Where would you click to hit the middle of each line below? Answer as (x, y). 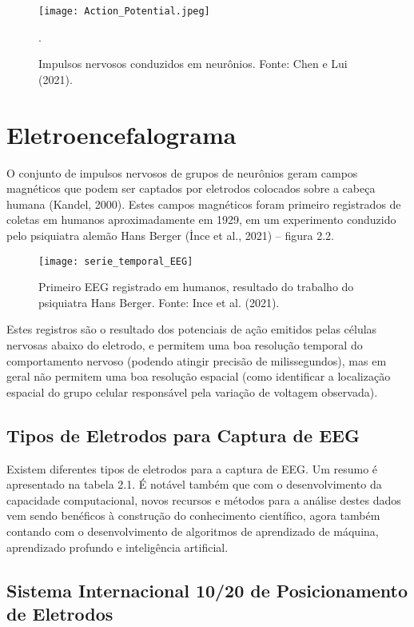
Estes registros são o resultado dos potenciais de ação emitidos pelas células (192, 329)
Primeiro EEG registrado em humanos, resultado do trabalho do (196, 287)
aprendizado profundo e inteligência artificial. (117, 547)
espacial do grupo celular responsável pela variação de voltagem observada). (192, 391)
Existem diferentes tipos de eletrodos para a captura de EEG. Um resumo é (192, 468)
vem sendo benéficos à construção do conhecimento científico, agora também (193, 515)
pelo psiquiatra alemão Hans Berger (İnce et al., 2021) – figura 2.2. (170, 235)
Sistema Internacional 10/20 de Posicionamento (207, 590)
